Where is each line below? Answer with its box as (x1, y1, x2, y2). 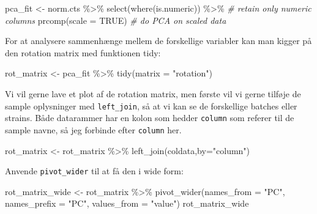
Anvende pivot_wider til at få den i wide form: (5, 164, 184, 177)
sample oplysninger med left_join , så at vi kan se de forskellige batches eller (5, 99, 297, 112)
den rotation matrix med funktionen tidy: (5, 46, 161, 59)
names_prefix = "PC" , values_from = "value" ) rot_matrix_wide (5, 197, 249, 210)
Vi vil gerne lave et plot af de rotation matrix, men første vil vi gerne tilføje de (5, 87, 301, 100)
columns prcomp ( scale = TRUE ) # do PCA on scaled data (5, 13, 226, 26)
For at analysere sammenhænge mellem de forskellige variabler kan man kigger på (5, 34, 312, 47)
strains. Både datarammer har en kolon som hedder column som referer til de (5, 111, 294, 124)
